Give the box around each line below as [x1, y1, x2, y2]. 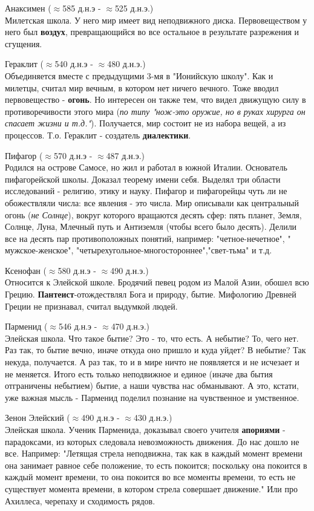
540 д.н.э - [54, 57, 93, 70]
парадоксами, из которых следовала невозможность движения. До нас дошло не [5, 435, 299, 448]
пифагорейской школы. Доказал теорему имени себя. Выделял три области [5, 172, 281, 185]
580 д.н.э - [57, 264, 96, 276]
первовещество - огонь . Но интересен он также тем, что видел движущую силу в [5, 93, 306, 106]
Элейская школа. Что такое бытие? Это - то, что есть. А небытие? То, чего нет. [5, 331, 299, 344]
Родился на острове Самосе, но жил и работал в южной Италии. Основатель [5, 161, 287, 174]
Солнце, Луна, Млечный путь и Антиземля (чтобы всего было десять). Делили [5, 220, 297, 233]
